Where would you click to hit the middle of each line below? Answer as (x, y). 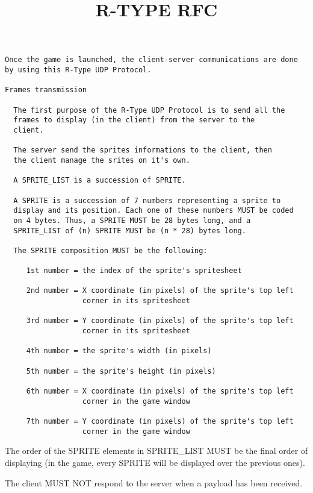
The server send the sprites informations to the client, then (143, 150)
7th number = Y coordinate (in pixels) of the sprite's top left (160, 421)
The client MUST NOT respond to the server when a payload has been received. (154, 482)
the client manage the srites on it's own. (102, 160)
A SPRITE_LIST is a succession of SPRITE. (100, 181)
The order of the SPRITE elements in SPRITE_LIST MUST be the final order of (156, 451)
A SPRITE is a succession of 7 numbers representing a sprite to (147, 200)
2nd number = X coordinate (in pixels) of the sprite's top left (160, 291)
